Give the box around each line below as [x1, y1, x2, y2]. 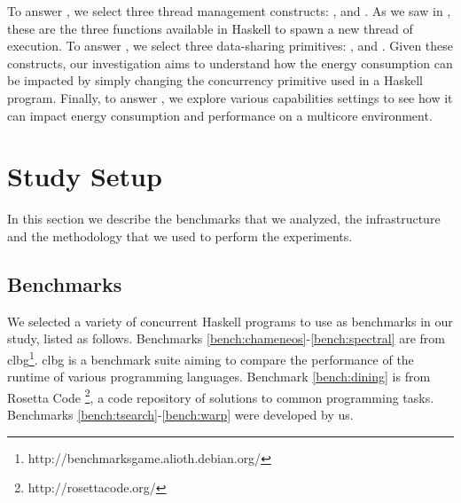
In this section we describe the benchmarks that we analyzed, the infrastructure [7, 209, 441, 228]
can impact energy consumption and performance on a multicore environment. [7, 106, 433, 124]
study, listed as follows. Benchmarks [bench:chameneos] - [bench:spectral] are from [7, 329, 446, 348]
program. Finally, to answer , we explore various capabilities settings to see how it [7, 88, 453, 106]
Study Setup [7, 158, 162, 194]
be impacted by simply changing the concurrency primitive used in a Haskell [7, 71, 423, 90]
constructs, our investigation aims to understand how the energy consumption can [7, 53, 453, 72]
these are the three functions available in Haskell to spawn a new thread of [7, 19, 413, 37]
